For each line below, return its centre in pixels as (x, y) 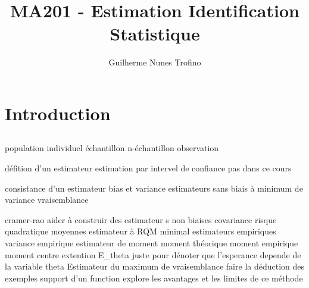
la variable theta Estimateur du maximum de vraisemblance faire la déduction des (155, 266)
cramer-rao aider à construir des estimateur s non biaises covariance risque (141, 219)
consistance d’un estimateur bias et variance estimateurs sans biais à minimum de (154, 188)
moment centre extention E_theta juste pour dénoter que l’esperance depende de (153, 254)
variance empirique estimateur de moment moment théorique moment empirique (152, 243)
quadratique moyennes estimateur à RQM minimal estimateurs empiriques (141, 231)
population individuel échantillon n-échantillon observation (112, 148)
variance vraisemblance (47, 200)
